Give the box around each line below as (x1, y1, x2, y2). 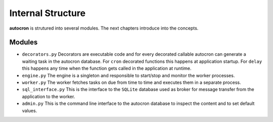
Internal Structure (9, 8, 86, 19)
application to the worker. (22, 93, 75, 99)
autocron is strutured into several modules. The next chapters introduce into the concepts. (9, 25, 199, 31)
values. (22, 107, 37, 113)
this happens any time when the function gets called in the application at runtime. (22, 65, 192, 71)
